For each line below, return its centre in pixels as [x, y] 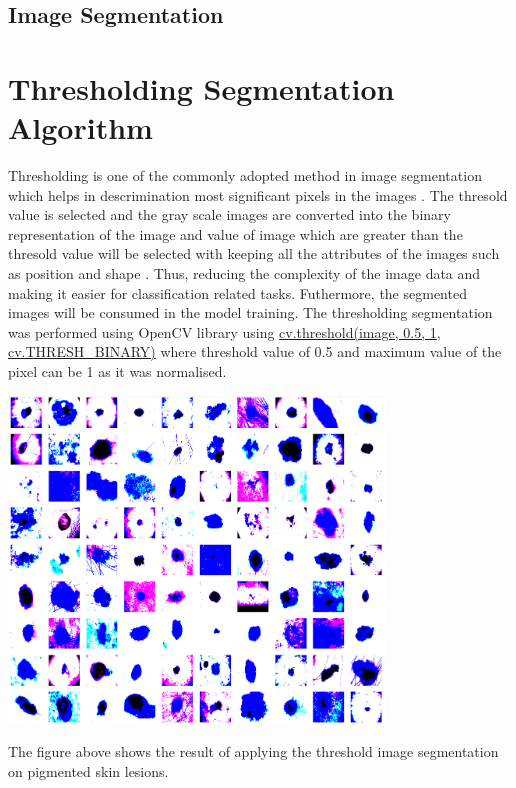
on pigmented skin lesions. [88, 770]
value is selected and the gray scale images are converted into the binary [229, 214]
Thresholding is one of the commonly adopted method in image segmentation [245, 175]
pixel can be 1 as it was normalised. [117, 371]
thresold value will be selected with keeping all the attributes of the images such [254, 253]
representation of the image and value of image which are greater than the [235, 233]
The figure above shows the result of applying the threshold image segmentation [253, 751]
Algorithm [80, 127]
